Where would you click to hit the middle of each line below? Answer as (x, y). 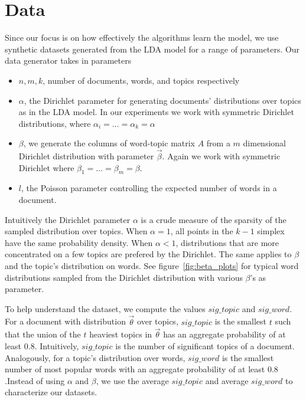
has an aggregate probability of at (224, 334)
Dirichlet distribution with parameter (86, 156)
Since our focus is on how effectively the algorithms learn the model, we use (142, 37)
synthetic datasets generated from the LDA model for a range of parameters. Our (152, 49)
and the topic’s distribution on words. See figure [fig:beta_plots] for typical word (152, 266)
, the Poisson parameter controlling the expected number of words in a (149, 188)
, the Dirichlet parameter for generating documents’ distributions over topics (162, 100)
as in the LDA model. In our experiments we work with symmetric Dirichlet (156, 112)
